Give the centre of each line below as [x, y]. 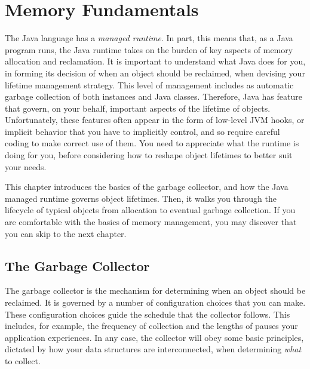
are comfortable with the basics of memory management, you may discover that [151, 222]
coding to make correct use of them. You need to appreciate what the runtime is [152, 143]
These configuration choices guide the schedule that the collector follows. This [148, 314]
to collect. [23, 360]
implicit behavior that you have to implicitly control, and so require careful [142, 131]
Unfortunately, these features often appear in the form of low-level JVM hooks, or [155, 120]
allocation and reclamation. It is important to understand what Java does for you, [155, 61]
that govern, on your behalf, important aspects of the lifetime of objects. [138, 108]
